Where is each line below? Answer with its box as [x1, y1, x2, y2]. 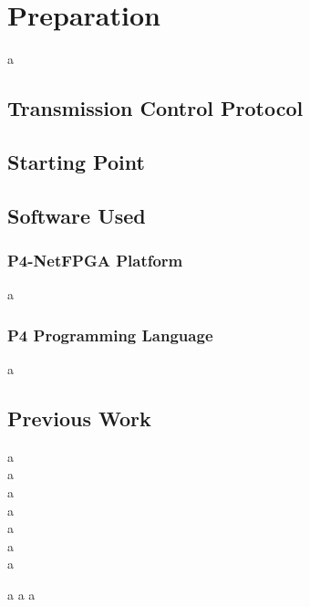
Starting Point [7, 147, 145, 175]
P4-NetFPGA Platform [7, 248, 183, 271]
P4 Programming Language [7, 323, 213, 346]
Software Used [7, 201, 146, 229]
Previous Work [7, 404, 151, 433]
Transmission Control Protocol [7, 94, 304, 122]
